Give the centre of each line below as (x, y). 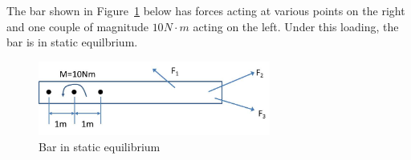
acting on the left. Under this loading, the (296, 26)
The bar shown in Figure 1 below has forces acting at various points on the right (206, 10)
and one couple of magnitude (77, 26)
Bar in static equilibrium (100, 146)
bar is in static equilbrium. (72, 42)
